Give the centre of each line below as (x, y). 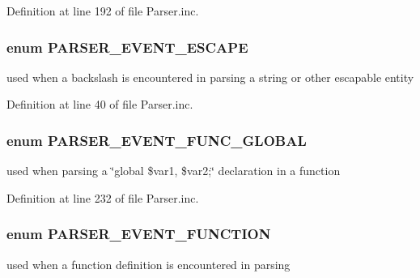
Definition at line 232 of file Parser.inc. (103, 197)
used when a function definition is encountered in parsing (148, 264)
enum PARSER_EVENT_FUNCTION (139, 234)
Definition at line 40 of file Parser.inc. (100, 104)
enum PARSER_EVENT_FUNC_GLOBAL (157, 140)
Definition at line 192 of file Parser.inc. (103, 11)
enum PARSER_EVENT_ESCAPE (127, 47)
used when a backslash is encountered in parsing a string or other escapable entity (210, 77)
